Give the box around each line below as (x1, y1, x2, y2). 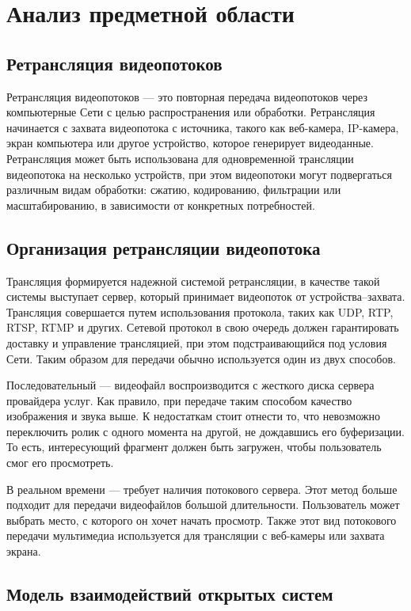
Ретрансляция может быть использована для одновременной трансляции (6, 150, 354, 166)
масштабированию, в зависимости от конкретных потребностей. (6, 196, 315, 213)
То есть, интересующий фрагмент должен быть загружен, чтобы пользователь (6, 438, 382, 455)
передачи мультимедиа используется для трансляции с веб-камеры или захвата (6, 527, 385, 544)
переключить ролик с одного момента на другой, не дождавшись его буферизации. (6, 423, 405, 439)
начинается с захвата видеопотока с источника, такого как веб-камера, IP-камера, (6, 119, 399, 135)
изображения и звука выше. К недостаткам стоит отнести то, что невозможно (6, 408, 380, 424)
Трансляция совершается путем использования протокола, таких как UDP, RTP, (6, 303, 394, 320)
